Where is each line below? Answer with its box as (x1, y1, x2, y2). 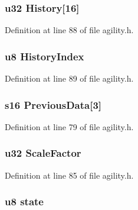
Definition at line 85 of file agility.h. (5, 169, 134, 181)
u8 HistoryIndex (5, 49, 84, 63)
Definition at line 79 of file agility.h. (5, 120, 134, 133)
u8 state (5, 194, 44, 209)
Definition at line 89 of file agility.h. (5, 72, 134, 85)
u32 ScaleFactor (5, 146, 81, 160)
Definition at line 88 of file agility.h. (5, 24, 134, 36)
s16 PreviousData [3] (5, 97, 102, 112)
